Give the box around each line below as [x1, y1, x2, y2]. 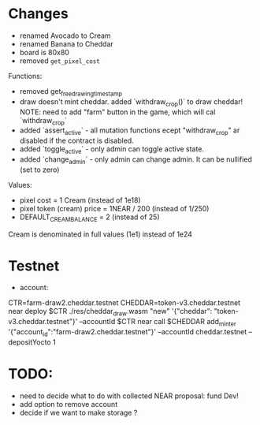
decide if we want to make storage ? [19, 408, 138, 417]
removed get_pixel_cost [19, 56, 100, 65]
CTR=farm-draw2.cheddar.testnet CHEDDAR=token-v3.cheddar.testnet [8, 298, 241, 308]
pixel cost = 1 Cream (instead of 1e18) [19, 195, 141, 205]
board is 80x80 [19, 47, 69, 57]
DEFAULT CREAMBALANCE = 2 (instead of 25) [19, 212, 160, 223]
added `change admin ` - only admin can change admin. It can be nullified [19, 155, 252, 166]
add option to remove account [19, 399, 118, 408]
